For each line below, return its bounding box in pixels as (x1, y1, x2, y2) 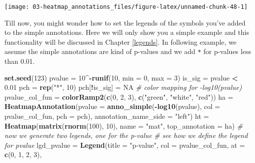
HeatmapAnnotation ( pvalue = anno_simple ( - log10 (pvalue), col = (4, 101, 221, 111)
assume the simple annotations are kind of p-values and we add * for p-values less (4, 46, 251, 56)
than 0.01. (4, 56, 35, 66)
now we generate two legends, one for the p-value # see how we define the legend (4, 130, 248, 140)
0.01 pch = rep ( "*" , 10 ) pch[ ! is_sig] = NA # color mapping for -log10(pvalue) (4, 82, 242, 92)
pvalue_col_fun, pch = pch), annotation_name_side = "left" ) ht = (4, 111, 209, 121)
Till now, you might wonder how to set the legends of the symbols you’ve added (4, 17, 246, 27)
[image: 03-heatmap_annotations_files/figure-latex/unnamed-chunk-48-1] (4, 3, 248, 10)
